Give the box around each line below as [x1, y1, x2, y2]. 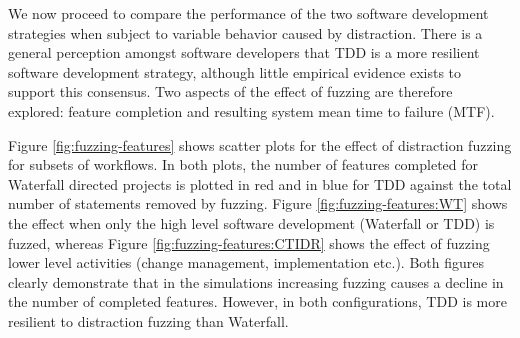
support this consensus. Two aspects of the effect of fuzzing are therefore [8, 81, 453, 102]
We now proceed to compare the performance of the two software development [8, 3, 489, 23]
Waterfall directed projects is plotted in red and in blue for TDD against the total [8, 173, 512, 194]
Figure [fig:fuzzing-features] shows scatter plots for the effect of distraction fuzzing [8, 134, 512, 155]
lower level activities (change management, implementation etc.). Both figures [8, 252, 484, 273]
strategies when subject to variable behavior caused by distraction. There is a [8, 22, 483, 43]
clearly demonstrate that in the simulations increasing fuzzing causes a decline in [8, 271, 504, 292]
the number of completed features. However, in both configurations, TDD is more [8, 291, 507, 312]
